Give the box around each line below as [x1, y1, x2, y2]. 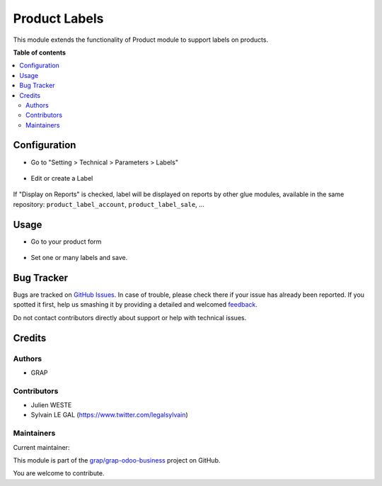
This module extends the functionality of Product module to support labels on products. [13, 35, 269, 44]
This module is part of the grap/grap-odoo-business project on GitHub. [13, 456, 221, 464]
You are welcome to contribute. [13, 469, 105, 477]
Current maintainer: [13, 443, 70, 451]
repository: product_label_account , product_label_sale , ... [13, 200, 204, 208]
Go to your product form [30, 237, 102, 246]
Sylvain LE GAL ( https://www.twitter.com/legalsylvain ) [30, 411, 189, 419]
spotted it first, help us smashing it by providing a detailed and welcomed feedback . [13, 300, 258, 309]
